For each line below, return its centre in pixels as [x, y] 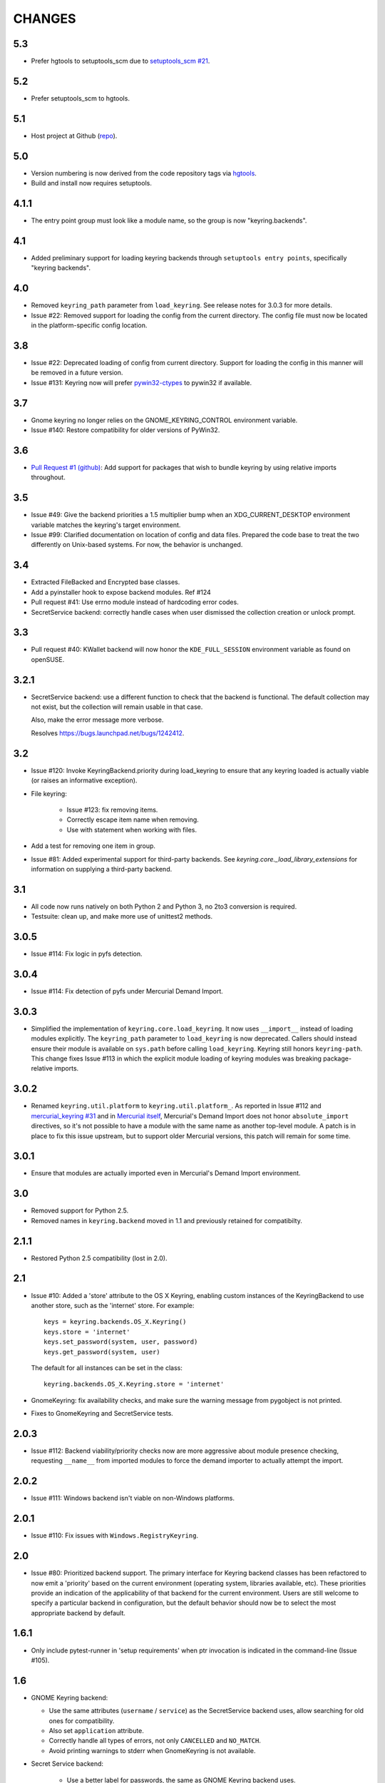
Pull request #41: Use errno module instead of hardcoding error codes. [135, 602]
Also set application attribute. [96, 1731]
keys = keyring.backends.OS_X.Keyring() [115, 1322]
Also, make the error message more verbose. [97, 720]
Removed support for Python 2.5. [80, 1211]
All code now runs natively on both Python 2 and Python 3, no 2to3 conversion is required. [164, 906]
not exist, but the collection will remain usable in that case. [117, 707]
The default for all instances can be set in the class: [107, 1368]
